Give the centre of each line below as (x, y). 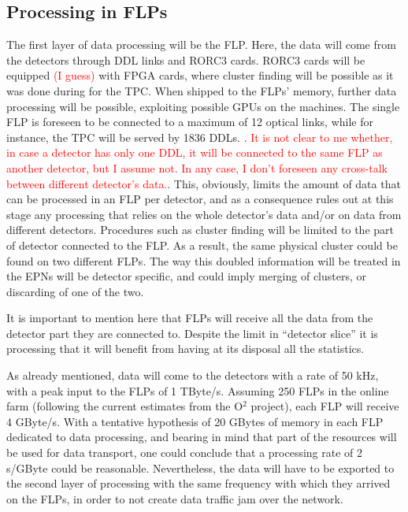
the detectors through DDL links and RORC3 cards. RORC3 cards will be (186, 59)
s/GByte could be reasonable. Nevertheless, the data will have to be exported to (200, 467)
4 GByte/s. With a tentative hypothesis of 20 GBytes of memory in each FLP (195, 421)
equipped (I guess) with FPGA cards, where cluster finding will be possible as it (200, 75)
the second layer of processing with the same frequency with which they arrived (198, 483)
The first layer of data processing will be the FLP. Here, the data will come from (201, 45)
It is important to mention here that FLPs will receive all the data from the (190, 318)
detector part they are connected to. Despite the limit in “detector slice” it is (192, 333)
